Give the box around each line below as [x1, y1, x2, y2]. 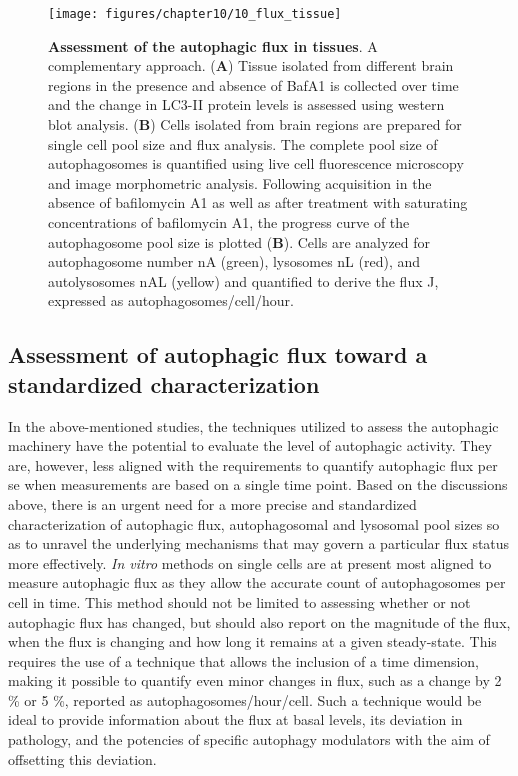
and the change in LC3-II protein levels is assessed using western [48, 94, 445, 115]
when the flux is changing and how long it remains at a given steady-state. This [8, 631, 497, 652]
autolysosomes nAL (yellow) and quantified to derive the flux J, [48, 270, 439, 291]
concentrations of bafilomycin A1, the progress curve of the [48, 212, 410, 232]
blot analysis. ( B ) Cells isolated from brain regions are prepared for [48, 114, 462, 135]
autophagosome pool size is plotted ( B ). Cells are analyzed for [48, 231, 431, 252]
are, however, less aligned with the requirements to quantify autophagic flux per [8, 454, 498, 475]
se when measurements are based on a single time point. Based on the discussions [8, 474, 508, 495]
